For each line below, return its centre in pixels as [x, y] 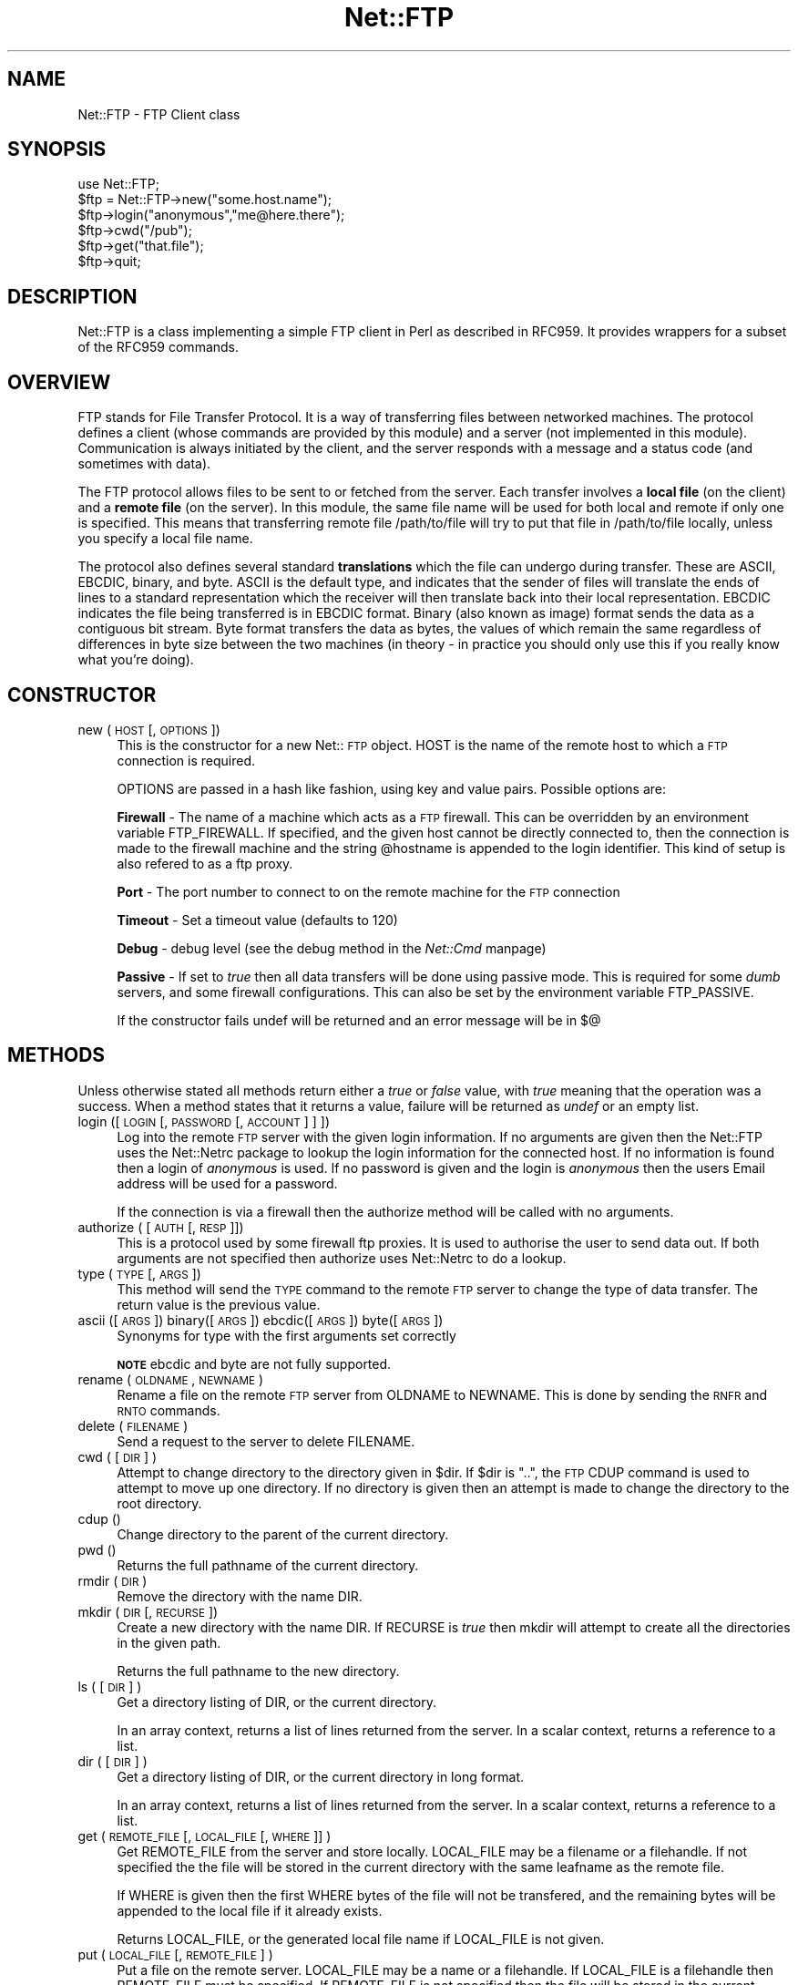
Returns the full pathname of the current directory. [268, 1565]
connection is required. [186, 760]
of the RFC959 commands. [159, 347]
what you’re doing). [136, 660]
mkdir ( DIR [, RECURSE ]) [148, 1611]
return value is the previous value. [219, 1304]
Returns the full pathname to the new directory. [258, 1671]
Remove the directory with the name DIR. [240, 1596]
